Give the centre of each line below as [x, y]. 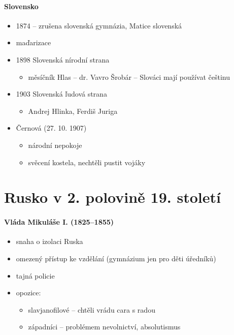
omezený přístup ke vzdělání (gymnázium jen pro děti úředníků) [116, 258]
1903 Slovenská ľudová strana [61, 94]
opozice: [28, 293]
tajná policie [35, 275]
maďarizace [34, 42]
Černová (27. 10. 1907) [51, 128]
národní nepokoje [55, 145]
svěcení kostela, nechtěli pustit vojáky [87, 162]
